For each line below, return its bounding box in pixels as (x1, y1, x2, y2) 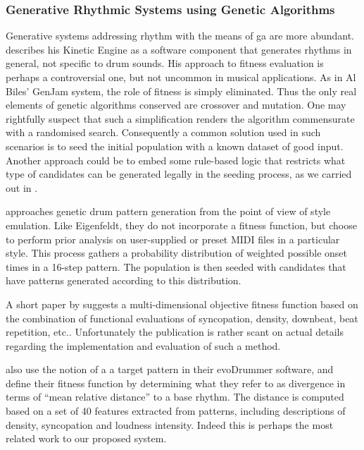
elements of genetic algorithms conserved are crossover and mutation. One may (6, 97, 346, 112)
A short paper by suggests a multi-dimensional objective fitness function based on (6, 296, 358, 311)
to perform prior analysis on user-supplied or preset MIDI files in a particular (6, 231, 340, 246)
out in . (6, 180, 38, 195)
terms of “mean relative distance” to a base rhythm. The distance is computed (6, 389, 344, 404)
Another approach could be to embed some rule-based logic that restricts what (6, 152, 346, 167)
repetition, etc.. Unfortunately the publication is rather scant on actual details (6, 324, 344, 339)
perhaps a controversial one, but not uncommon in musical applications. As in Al (6, 70, 356, 84)
